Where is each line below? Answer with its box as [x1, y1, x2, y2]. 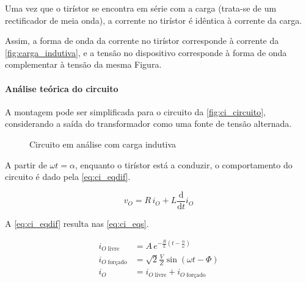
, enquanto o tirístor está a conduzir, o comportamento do [75, 158, 293, 171]
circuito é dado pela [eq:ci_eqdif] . [5, 170, 131, 183]
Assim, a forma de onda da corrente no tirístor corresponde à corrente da [5, 34, 279, 47]
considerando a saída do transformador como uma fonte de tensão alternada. [5, 117, 292, 130]
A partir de [5, 158, 47, 171]
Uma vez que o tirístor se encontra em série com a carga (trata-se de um [5, 2, 277, 14]
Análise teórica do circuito [5, 82, 118, 95]
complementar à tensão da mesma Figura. [5, 58, 162, 71]
